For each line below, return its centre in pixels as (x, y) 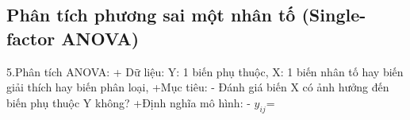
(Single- (334, 15)
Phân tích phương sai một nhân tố (151, 15)
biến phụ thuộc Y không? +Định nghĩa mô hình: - (128, 102)
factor (31, 38)
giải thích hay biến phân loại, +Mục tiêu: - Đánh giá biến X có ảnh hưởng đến (198, 87)
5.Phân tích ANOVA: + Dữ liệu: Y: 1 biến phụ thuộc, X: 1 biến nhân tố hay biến (205, 71)
